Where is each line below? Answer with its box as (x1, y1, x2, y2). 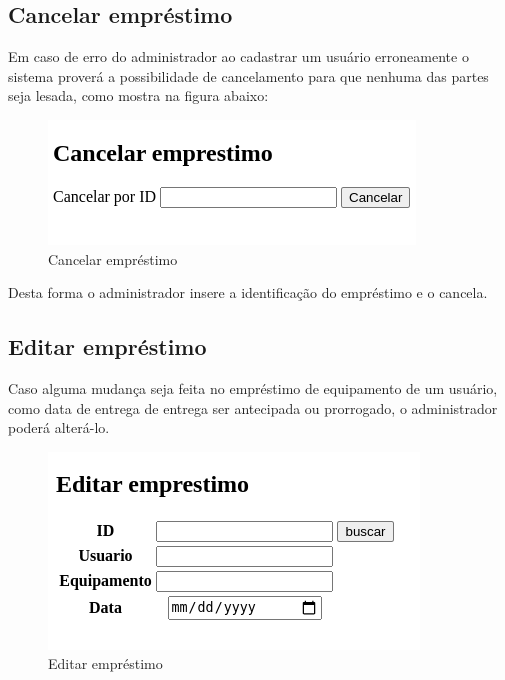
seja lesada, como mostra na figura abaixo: (8, 85, 269, 106)
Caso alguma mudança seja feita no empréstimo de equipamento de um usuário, (8, 377, 498, 398)
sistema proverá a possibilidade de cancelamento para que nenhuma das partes (8, 65, 489, 86)
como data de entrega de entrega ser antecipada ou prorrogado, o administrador (8, 397, 498, 418)
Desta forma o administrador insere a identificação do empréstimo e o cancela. (8, 282, 488, 303)
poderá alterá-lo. (8, 417, 110, 438)
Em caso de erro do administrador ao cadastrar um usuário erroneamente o (8, 46, 469, 67)
